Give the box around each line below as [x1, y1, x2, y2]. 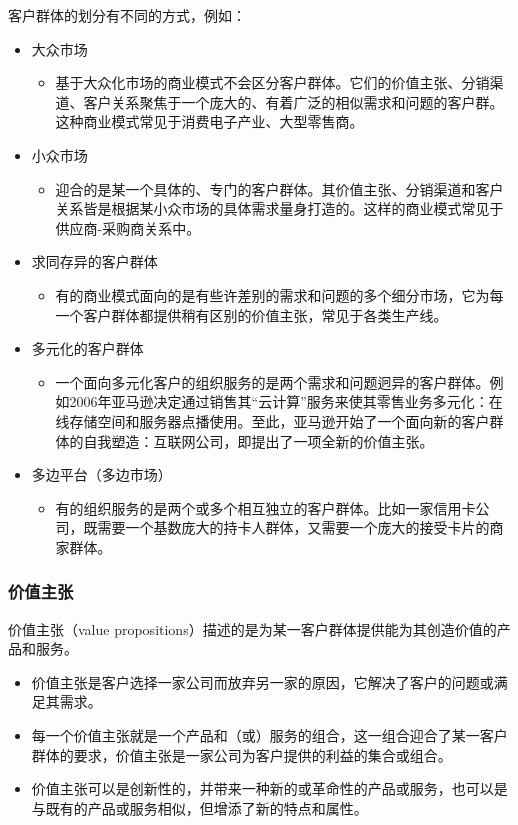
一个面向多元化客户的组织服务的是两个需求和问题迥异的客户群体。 [55, 371, 490, 392]
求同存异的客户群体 [31, 251, 158, 272]
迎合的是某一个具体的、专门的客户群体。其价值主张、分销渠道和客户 [55, 178, 504, 199]
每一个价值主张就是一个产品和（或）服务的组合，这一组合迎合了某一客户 [31, 725, 508, 746]
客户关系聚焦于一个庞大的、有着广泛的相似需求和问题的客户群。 [83, 91, 504, 112]
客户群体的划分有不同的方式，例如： [8, 5, 246, 25]
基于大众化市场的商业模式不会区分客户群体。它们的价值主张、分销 [55, 72, 490, 93]
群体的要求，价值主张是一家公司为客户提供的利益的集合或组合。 [31, 744, 452, 765]
